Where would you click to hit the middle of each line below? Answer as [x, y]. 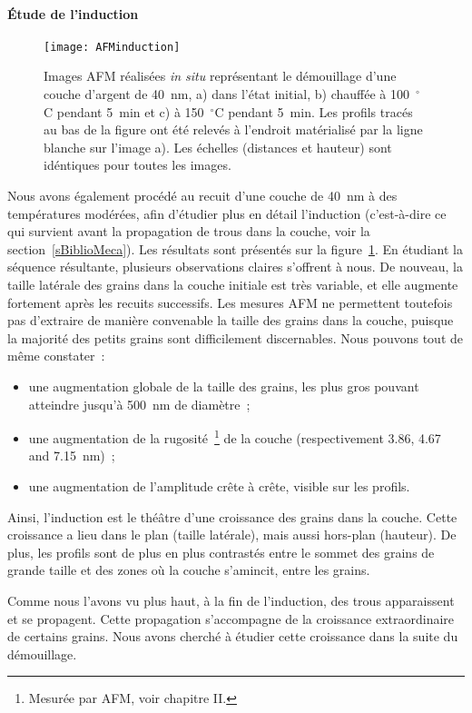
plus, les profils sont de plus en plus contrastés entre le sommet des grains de [221, 552]
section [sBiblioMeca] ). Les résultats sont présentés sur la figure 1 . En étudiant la [235, 248]
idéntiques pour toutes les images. [138, 165]
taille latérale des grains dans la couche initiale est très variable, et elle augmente [233, 284]
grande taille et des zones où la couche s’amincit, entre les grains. [189, 570]
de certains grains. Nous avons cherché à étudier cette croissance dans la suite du [233, 636]
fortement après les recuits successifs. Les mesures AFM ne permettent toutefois [230, 302]
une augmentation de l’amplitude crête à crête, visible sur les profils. [219, 485]
